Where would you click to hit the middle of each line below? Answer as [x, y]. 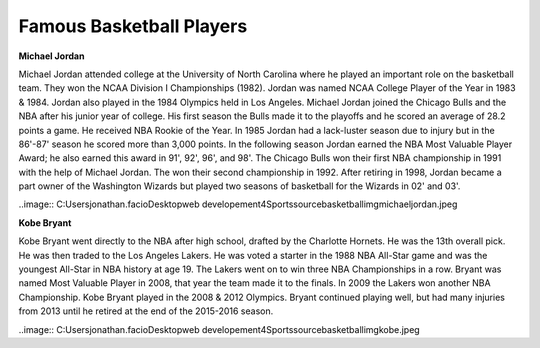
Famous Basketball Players [133, 26]
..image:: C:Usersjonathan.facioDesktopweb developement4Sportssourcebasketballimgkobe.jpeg [219, 329]
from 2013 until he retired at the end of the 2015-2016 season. [146, 311]
